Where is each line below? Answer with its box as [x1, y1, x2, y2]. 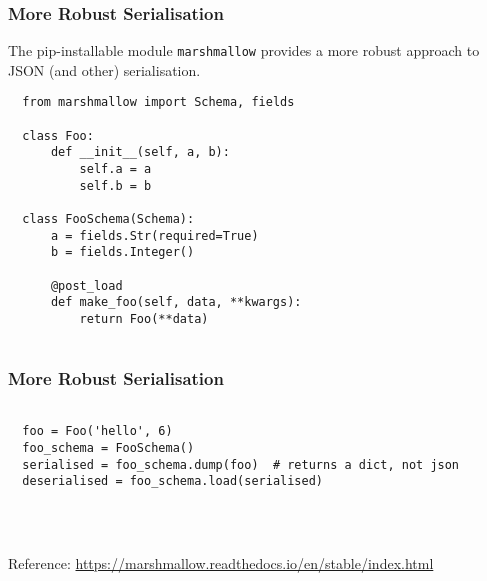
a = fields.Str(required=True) [50, 228, 259, 243]
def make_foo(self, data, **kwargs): [50, 295, 302, 310]
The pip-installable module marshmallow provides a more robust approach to [8, 40, 480, 61]
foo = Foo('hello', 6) [22, 424, 173, 439]
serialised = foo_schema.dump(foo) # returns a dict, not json [22, 457, 460, 472]
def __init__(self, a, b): [50, 145, 230, 160]
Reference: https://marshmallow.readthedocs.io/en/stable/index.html [8, 552, 434, 573]
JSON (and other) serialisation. [8, 59, 201, 80]
